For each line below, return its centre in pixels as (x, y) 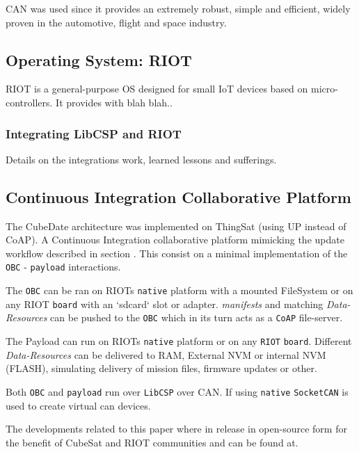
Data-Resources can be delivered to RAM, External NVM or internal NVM (166, 354)
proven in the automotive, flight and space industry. (116, 22)
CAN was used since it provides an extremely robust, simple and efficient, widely (178, 8)
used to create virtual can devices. (78, 405)
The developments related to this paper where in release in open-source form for (176, 429)
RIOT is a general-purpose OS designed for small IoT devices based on (157, 89)
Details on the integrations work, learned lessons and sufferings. (141, 159)
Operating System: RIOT (99, 59)
